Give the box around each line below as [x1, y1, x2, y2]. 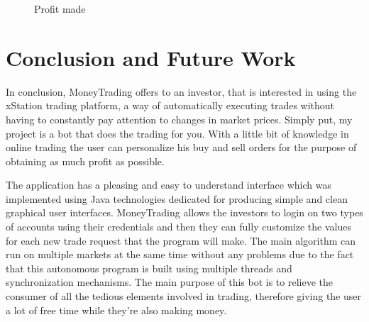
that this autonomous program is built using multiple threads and [6, 260, 292, 275]
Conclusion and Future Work [6, 43, 296, 72]
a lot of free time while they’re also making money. [6, 302, 227, 317]
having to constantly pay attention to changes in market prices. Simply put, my [6, 111, 353, 126]
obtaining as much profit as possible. [6, 153, 165, 168]
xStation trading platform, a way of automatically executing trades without [6, 98, 335, 113]
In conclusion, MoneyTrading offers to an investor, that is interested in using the [6, 84, 357, 99]
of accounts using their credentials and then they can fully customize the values [6, 219, 351, 234]
